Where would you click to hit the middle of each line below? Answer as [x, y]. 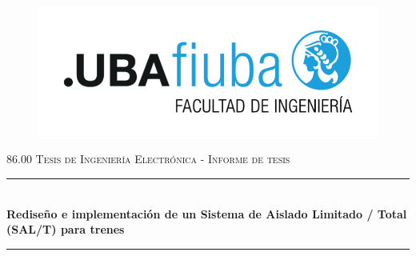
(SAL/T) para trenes [66, 229]
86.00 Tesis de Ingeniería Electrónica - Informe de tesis [148, 159]
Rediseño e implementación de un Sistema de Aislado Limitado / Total [207, 213]
